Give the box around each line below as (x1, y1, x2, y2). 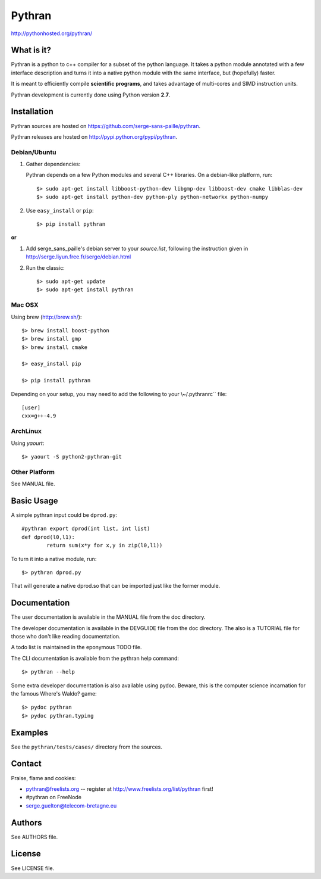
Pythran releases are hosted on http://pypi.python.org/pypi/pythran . (11, 133, 178, 140)
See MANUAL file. (11, 480, 55, 488)
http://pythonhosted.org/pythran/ (11, 30, 93, 37)
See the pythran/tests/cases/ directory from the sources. (11, 743, 163, 750)
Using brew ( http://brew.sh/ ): (11, 313, 82, 320)
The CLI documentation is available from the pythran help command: (11, 654, 180, 662)
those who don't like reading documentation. (11, 633, 121, 640)
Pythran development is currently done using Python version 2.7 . (11, 91, 171, 98)
